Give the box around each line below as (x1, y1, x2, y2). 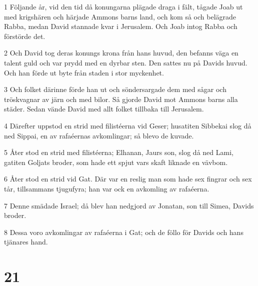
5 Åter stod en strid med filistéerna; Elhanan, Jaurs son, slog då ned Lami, (4, 147, 233, 157)
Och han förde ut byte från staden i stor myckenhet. (4, 67, 164, 77)
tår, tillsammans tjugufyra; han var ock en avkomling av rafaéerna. (4, 183, 209, 193)
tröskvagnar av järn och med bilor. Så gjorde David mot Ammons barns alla (4, 93, 238, 104)
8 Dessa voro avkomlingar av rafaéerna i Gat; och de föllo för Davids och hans (4, 226, 243, 237)
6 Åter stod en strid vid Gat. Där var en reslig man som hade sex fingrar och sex (4, 173, 252, 184)
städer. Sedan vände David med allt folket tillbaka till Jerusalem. (4, 103, 204, 114)
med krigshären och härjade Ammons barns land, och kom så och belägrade (4, 11, 236, 21)
